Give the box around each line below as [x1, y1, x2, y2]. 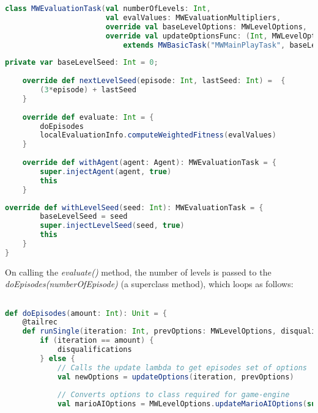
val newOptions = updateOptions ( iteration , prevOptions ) [57, 372, 294, 381]
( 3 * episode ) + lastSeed [40, 86, 136, 94]
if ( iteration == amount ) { [40, 336, 154, 345]
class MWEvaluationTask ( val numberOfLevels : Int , [5, 4, 211, 13]
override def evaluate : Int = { [22, 112, 154, 122]
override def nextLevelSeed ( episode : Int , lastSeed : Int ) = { [22, 76, 286, 86]
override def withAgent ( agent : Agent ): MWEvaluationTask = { [22, 158, 276, 167]
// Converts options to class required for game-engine [57, 390, 290, 400]
